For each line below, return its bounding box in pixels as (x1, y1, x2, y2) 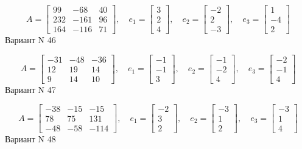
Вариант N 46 (5, 33, 56, 46)
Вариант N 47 (5, 83, 56, 95)
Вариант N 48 (5, 133, 56, 145)
